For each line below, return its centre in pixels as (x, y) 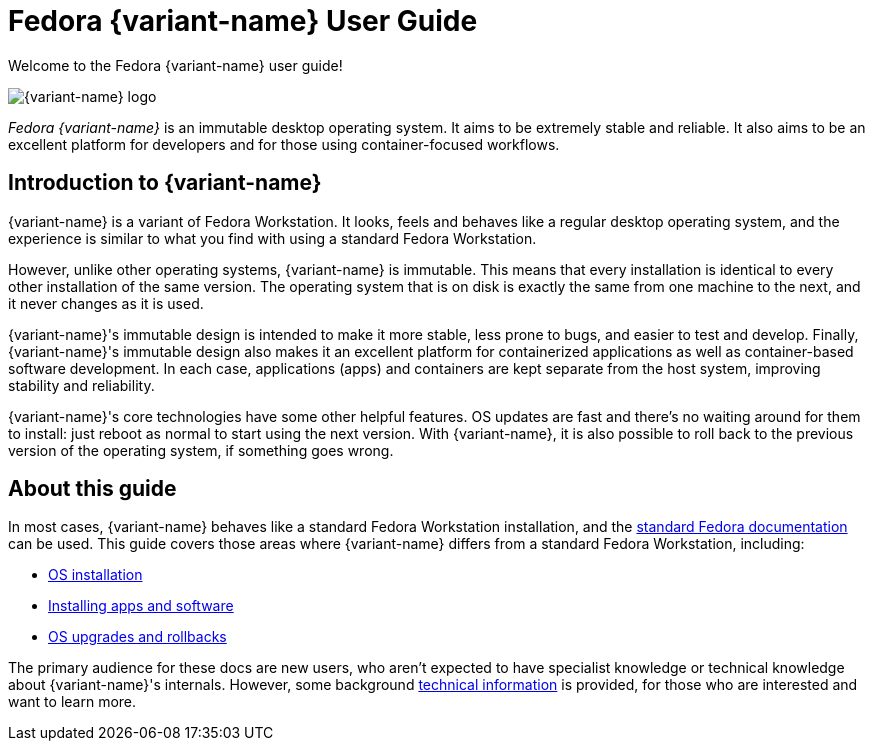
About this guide (92, 489)
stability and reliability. (81, 385)
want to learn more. (72, 702)
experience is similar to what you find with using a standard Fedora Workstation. (272, 238)
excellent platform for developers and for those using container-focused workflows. (284, 144)
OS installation (95, 575)
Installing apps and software (141, 606)
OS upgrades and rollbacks (137, 637)
